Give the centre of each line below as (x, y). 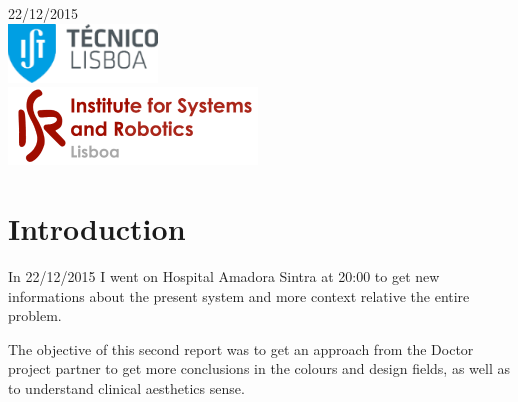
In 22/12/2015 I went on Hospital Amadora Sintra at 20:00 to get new (224, 275)
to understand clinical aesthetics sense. (126, 387)
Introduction (97, 227)
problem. (35, 315)
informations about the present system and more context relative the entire (239, 295)
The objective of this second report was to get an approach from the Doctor (241, 348)
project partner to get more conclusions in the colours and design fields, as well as (259, 368)
